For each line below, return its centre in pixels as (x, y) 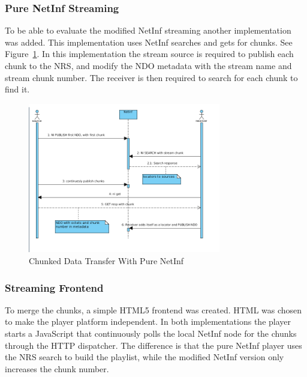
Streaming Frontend (54, 287)
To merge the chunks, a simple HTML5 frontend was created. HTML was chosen (153, 309)
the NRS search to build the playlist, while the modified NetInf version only (145, 357)
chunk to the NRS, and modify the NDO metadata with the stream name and (148, 65)
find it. (17, 89)
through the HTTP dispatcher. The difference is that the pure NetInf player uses (153, 345)
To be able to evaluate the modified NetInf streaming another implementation (148, 30)
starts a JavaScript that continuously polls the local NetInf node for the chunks (151, 333)
